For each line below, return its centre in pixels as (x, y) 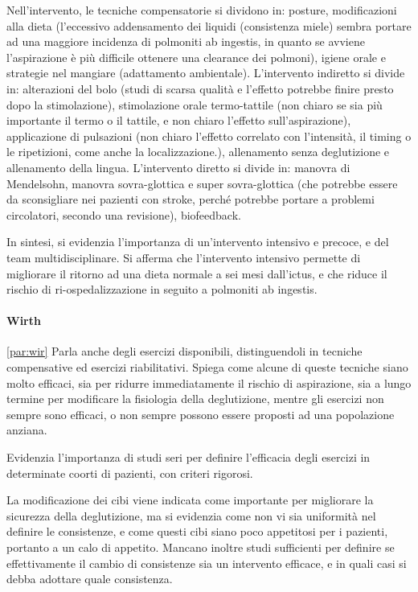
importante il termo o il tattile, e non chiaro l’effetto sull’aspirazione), (179, 120)
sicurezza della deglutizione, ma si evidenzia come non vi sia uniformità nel (191, 515)
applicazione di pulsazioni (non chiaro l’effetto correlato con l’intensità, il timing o (209, 136)
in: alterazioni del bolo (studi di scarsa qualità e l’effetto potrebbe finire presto (200, 88)
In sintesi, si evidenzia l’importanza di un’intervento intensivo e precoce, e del (198, 242)
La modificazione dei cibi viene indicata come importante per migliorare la (190, 500)
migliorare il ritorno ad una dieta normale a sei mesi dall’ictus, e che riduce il (197, 273)
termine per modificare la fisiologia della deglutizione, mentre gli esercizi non (195, 399)
